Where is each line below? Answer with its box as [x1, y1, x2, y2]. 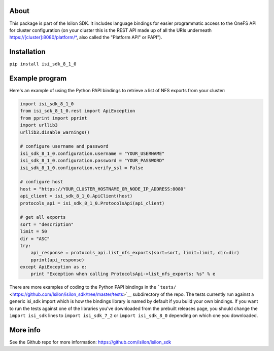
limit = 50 [20, 228, 47, 235]
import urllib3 [20, 122, 58, 128]
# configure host [20, 179, 63, 185]
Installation [9, 48, 46, 56]
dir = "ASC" [20, 236, 50, 242]
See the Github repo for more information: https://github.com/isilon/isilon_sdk [9, 339, 172, 345]
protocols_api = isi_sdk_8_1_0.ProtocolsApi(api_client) [20, 200, 165, 206]
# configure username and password [20, 143, 109, 149]
